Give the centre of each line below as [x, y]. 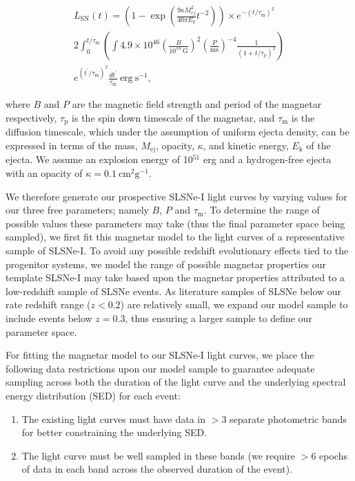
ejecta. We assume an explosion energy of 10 [99, 159]
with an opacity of [44, 173]
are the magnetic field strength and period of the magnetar [197, 104]
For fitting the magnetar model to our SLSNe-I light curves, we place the [160, 355]
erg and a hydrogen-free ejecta [267, 159]
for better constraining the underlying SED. [114, 432]
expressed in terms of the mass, [72, 145]
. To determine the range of [262, 210]
